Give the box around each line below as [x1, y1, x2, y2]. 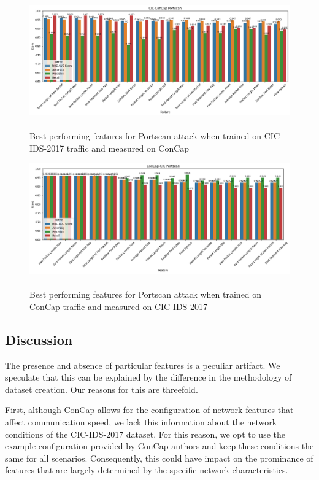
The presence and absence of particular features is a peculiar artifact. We [5, 358, 280, 371]
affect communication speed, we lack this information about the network [5, 415, 277, 428]
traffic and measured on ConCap [66, 141, 190, 154]
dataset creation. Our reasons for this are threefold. [5, 382, 198, 395]
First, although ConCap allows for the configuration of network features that [5, 403, 294, 416]
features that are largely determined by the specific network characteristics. [5, 463, 288, 476]
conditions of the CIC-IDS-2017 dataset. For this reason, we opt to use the [5, 427, 285, 440]
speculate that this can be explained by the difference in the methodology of [5, 371, 292, 384]
